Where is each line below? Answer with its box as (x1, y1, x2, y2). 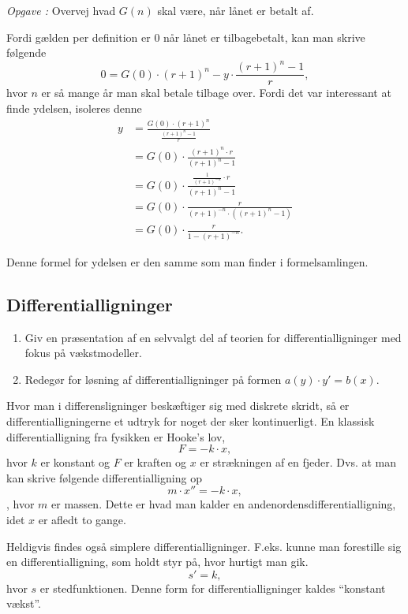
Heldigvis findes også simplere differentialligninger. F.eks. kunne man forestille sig (6, 538, 402, 554)
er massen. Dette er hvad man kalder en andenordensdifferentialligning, (51, 496, 396, 512)
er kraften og (124, 454, 187, 471)
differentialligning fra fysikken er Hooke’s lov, (6, 428, 226, 445)
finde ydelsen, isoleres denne (6, 99, 142, 116)
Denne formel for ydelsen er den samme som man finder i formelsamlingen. (6, 253, 369, 270)
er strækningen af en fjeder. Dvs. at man (200, 454, 397, 471)
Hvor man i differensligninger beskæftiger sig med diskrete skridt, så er (6, 397, 350, 414)
